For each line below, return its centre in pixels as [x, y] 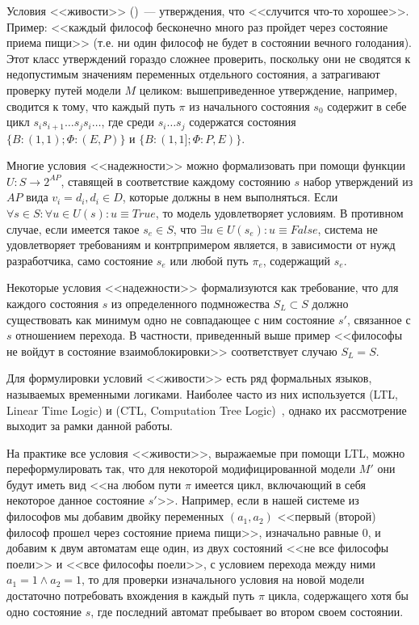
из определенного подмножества [190, 303]
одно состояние [44, 611]
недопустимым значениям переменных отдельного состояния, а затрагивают [193, 74]
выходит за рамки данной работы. [90, 426]
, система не [348, 228]
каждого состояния [52, 303]
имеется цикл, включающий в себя [280, 484]
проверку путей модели [64, 89]
